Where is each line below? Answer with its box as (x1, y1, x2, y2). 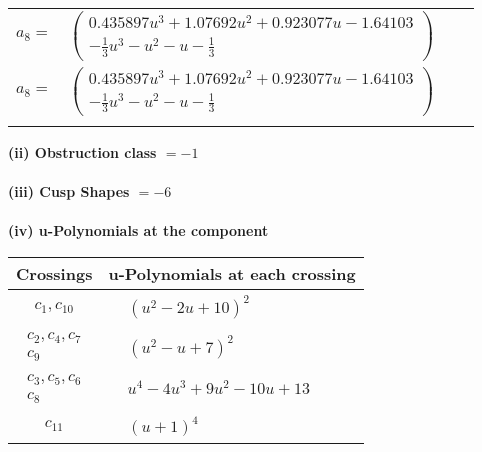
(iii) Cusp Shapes (8, 181, 130, 202)
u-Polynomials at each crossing (108, 261, 356, 285)
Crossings (16, 261, 93, 285)
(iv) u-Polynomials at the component (8, 220, 269, 241)
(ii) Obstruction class (8, 141, 157, 162)
